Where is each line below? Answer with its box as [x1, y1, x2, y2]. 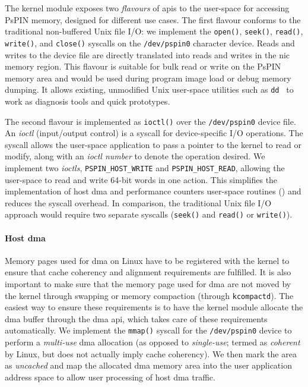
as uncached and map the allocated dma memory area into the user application [5, 359, 292, 372]
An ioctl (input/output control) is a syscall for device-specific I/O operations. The [5, 127, 303, 139]
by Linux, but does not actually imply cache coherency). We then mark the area [5, 347, 297, 360]
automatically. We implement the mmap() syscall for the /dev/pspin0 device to [5, 324, 292, 336]
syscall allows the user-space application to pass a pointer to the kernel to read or [5, 138, 302, 150]
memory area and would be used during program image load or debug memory [5, 71, 291, 84]
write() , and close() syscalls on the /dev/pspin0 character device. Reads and [5, 36, 295, 49]
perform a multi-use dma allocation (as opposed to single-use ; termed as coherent [5, 336, 300, 348]
